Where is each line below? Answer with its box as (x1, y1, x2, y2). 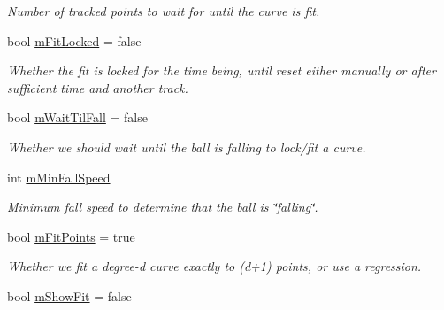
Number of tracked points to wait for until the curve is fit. (7, 2, 320, 19)
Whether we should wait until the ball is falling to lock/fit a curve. (7, 137, 366, 156)
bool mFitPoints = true (7, 227, 135, 245)
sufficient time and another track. (7, 78, 188, 97)
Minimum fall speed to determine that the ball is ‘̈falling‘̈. (7, 198, 318, 216)
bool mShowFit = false (7, 286, 132, 305)
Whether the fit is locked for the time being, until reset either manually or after (7, 61, 436, 80)
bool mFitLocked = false (7, 31, 142, 50)
